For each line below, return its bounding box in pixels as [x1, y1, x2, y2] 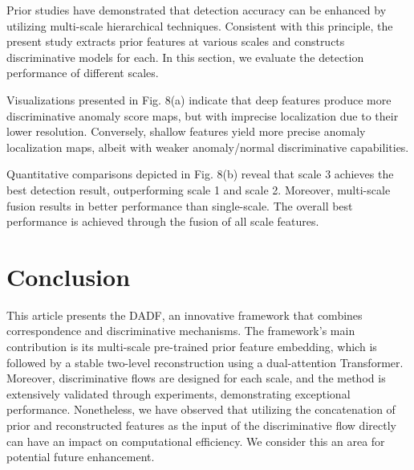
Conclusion [6, 260, 131, 292]
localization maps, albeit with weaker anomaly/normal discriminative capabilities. [6, 138, 409, 155]
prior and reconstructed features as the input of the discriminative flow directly [6, 417, 396, 433]
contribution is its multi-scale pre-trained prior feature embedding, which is [6, 338, 377, 355]
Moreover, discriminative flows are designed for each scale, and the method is [6, 370, 386, 386]
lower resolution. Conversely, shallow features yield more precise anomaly [6, 123, 366, 140]
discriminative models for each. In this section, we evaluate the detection [6, 48, 364, 65]
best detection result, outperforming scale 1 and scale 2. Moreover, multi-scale [6, 181, 391, 198]
